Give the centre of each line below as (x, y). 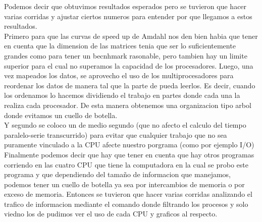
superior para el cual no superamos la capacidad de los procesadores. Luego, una (129, 65)
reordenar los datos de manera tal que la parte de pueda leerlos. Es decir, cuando (130, 85)
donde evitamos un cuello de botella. (61, 115)
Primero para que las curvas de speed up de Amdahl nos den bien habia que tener (131, 36)
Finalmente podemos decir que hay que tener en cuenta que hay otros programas (129, 154)
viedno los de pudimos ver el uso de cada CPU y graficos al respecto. (111, 214)
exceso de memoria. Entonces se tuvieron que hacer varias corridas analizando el (128, 194)
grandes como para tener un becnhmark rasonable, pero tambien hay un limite (126, 55)
